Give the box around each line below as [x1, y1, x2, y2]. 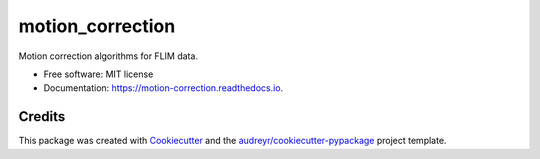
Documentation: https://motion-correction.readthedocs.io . [43, 82, 284, 94]
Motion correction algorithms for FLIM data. [18, 50, 199, 62]
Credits [18, 108, 66, 125]
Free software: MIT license [43, 68, 154, 80]
